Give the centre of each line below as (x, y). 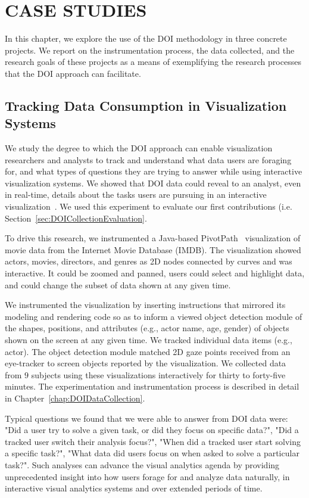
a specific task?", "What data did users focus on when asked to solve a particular (152, 453)
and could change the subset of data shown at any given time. (118, 284)
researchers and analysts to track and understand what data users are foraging (148, 159)
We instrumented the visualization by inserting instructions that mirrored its (145, 305)
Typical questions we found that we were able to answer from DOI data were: (146, 418)
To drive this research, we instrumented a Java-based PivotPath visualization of (153, 238)
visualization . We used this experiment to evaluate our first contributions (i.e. (149, 206)
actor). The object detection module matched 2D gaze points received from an (148, 351)
